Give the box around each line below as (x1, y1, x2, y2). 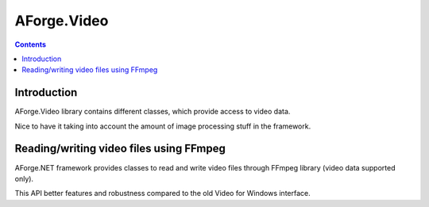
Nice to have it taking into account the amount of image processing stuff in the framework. (14, 121, 311, 131)
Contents (14, 40, 47, 49)
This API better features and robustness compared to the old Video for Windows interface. (14, 189, 311, 198)
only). (14, 174, 34, 183)
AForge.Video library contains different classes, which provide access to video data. (14, 107, 291, 117)
